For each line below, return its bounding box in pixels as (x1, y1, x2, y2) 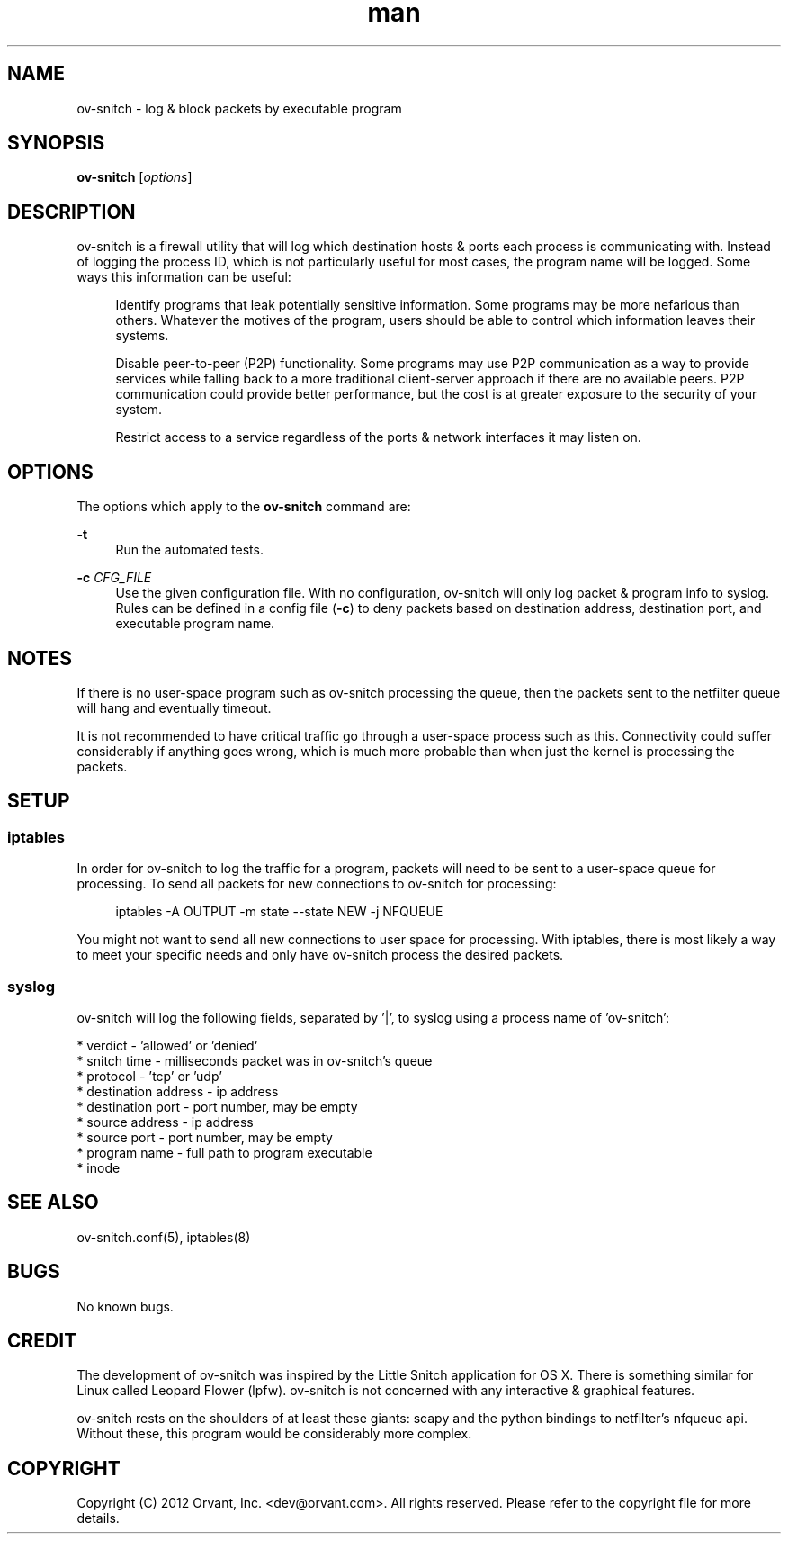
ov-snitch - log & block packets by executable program (76, 100, 402, 116)
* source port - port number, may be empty (76, 1129, 333, 1145)
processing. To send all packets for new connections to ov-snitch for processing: (76, 876, 557, 892)
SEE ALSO (7, 1191, 99, 1214)
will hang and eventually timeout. (76, 699, 272, 716)
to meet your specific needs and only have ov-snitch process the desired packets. (76, 947, 564, 963)
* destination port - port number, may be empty (76, 1098, 358, 1114)
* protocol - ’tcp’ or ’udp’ (76, 1068, 222, 1084)
